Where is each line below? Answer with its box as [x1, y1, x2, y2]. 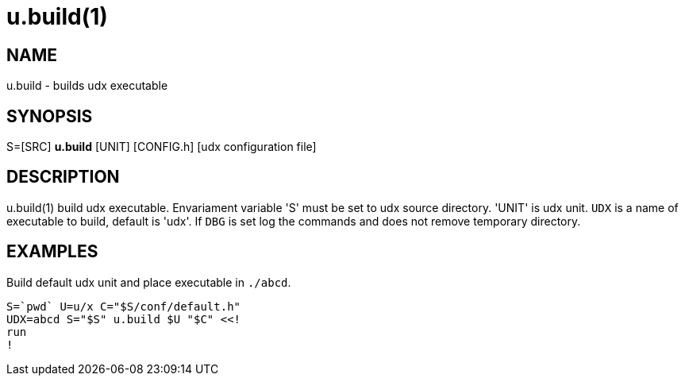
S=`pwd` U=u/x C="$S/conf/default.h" [6, 299, 241, 313]
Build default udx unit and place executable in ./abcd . [6, 275, 291, 289]
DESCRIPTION [6, 167, 120, 187]
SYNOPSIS [6, 106, 93, 126]
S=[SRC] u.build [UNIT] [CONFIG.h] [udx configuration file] [6, 140, 317, 154]
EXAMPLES [6, 241, 98, 262]
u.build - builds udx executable [6, 79, 168, 93]
